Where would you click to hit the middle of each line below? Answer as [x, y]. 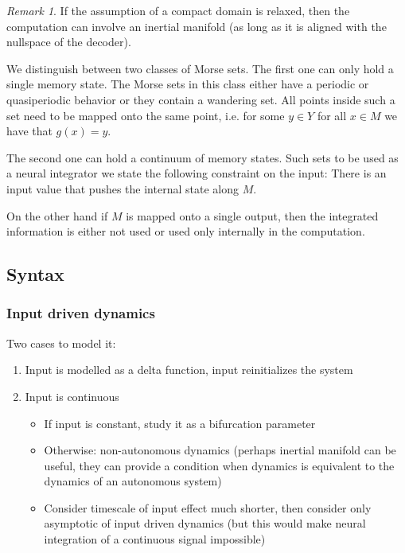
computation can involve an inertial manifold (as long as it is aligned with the [197, 26]
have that [29, 131]
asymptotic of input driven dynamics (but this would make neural [205, 523]
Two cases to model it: [61, 343]
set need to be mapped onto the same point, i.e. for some [146, 115]
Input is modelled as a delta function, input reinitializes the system [189, 370]
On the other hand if [57, 215]
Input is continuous [72, 396]
